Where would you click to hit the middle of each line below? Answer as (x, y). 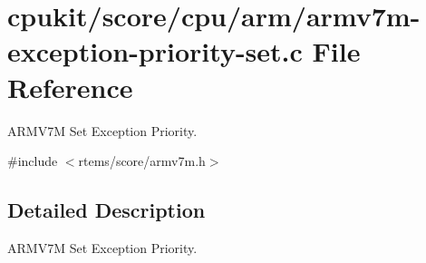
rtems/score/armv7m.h (142, 161)
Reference (70, 87)
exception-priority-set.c (155, 51)
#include (33, 161)
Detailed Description (106, 210)
